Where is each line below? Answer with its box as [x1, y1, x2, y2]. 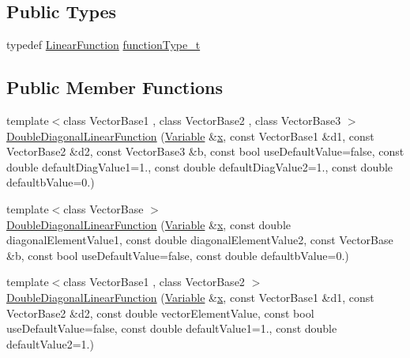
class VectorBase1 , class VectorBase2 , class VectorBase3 [63, 112, 341, 128]
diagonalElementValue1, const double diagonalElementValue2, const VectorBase [6, 232, 393, 248]
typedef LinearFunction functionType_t [6, 36, 201, 53]
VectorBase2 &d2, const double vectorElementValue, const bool [6, 304, 314, 321]
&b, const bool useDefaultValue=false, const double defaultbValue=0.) [6, 247, 349, 263]
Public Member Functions [6, 75, 223, 100]
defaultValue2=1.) [6, 335, 94, 352]
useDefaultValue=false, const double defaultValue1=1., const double [6, 320, 337, 337]
